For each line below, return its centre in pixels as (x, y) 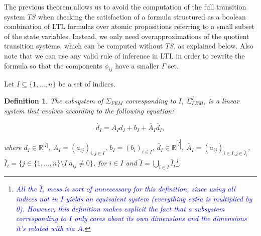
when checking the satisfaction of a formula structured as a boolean (142, 16)
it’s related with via (45, 228)
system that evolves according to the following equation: (89, 110)
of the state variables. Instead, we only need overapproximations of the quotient (127, 36)
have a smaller (137, 65)
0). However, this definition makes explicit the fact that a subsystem (120, 208)
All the (26, 189)
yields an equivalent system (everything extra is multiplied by (159, 199)
